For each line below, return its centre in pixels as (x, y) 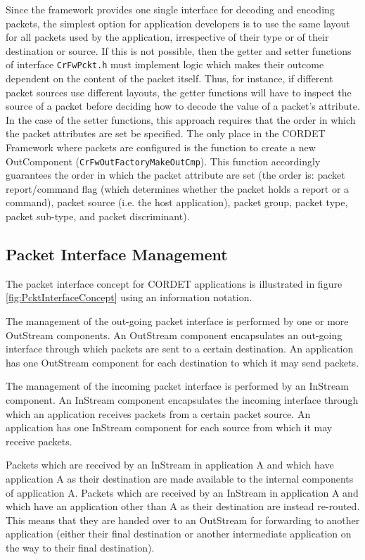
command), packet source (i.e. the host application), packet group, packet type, (177, 202)
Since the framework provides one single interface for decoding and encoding (170, 9)
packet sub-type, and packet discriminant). (98, 216)
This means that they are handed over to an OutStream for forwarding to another (183, 520)
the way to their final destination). (80, 547)
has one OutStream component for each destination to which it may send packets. (182, 362)
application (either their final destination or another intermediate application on (179, 534)
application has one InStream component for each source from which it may (169, 427)
